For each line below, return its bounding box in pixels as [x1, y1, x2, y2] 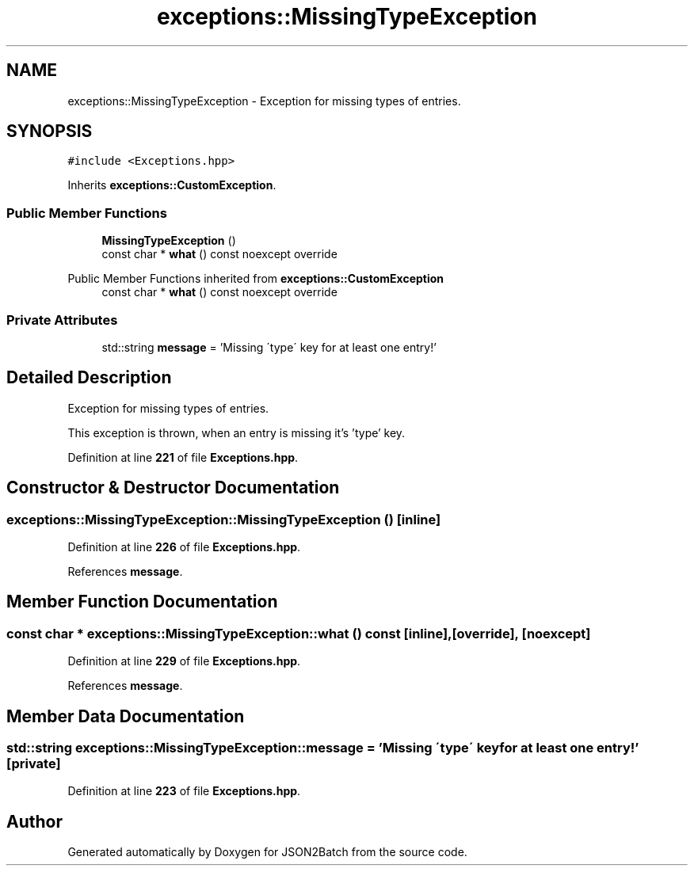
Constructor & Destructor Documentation [6, 478, 340, 498]
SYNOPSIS [6, 121, 93, 142]
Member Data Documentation [6, 706, 245, 726]
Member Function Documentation [6, 592, 278, 612]
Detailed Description [6, 367, 172, 388]
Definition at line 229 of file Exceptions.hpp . [67, 654, 301, 668]
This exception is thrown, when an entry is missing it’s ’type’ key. [67, 425, 406, 440]
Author [6, 811, 63, 832]
